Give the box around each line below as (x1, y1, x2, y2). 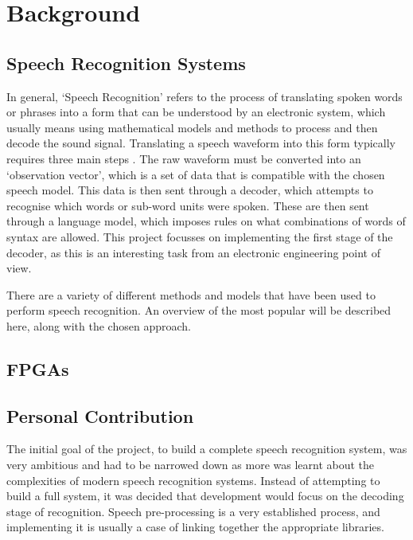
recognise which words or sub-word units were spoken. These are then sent (6, 197, 369, 213)
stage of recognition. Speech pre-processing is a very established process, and (6, 503, 380, 519)
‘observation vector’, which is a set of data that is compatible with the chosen (6, 166, 385, 182)
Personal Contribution (6, 403, 194, 428)
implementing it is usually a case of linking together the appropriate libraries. (6, 518, 384, 535)
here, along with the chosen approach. (6, 317, 191, 334)
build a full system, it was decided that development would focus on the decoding (6, 487, 404, 504)
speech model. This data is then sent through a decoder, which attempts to (6, 182, 373, 198)
